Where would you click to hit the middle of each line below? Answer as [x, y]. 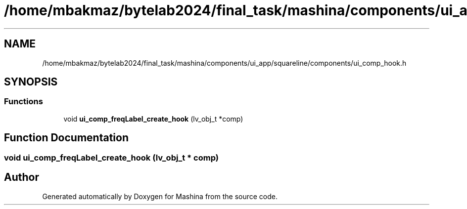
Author [22, 177]
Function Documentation [66, 138]
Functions [23, 102]
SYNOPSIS [31, 82]
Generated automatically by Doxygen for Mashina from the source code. [160, 196]
